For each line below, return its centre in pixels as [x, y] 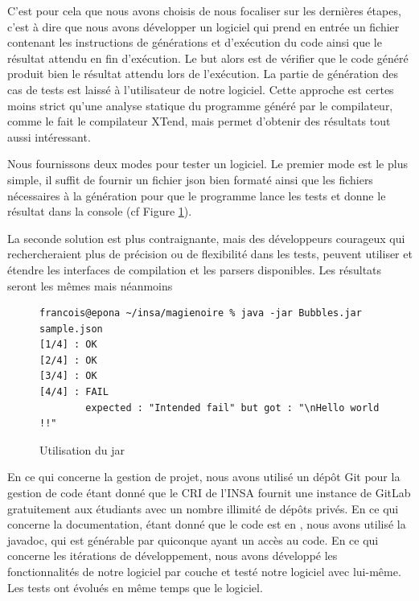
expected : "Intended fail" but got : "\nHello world [232, 408]
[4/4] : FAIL [74, 392]
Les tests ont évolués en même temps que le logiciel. [135, 587]
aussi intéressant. [49, 136]
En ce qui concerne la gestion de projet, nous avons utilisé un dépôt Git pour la [204, 477]
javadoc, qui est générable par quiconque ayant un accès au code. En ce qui [193, 539]
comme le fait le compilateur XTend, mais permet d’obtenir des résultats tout [199, 121]
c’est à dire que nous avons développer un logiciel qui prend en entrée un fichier [203, 26]
